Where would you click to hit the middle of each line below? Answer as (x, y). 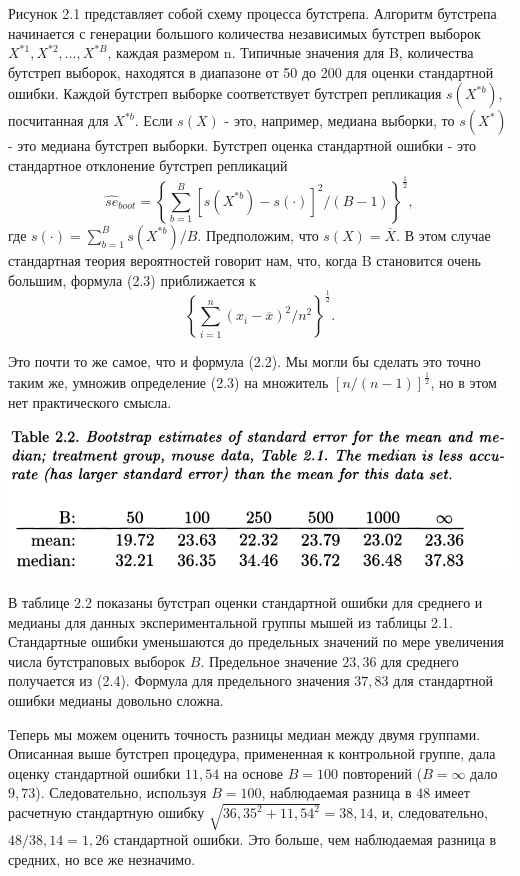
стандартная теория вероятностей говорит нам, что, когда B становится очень (245, 259)
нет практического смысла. (90, 402)
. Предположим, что (258, 234)
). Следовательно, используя (121, 792)
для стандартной (443, 680)
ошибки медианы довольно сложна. (116, 699)
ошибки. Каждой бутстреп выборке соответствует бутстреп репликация (225, 93)
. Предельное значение (269, 660)
